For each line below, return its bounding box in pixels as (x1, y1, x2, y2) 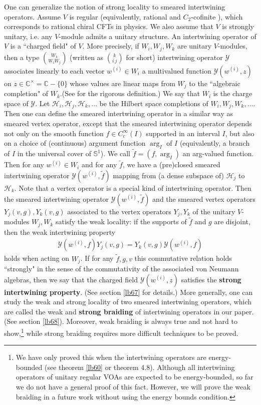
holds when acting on (4, 253, 69, 263)
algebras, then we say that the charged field (4, 274, 138, 284)
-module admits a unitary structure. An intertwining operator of (59, 31, 256, 41)
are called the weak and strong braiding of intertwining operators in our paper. (4, 306, 254, 316)
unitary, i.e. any (4, 31, 53, 41)
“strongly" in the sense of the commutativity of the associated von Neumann (4, 263, 239, 273)
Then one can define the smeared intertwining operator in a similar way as (4, 108, 233, 119)
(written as (70, 52, 104, 62)
